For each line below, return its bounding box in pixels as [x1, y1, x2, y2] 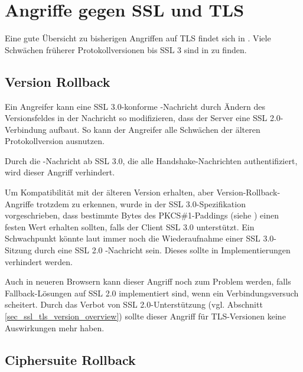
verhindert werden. [5, 255, 73, 267]
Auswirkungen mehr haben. [5, 321, 105, 334]
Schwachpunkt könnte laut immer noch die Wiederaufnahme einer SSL [5, 232, 260, 244]
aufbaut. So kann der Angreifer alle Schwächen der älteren [49, 123, 260, 135]
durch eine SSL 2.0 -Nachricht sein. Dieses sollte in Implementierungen [34, 244, 291, 256]
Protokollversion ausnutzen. [5, 135, 105, 147]
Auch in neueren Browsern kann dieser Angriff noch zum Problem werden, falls [5, 275, 291, 288]
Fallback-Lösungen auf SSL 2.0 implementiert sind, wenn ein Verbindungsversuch [5, 286, 299, 299]
